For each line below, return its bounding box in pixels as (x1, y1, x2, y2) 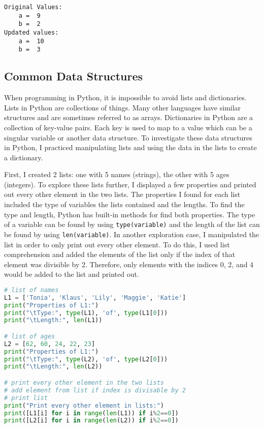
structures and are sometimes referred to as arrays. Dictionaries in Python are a (4, 112, 253, 123)
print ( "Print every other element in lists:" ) (4, 402, 164, 409)
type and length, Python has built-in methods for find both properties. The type (4, 209, 255, 219)
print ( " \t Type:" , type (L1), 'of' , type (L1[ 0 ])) (4, 309, 168, 317)
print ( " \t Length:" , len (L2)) (4, 363, 103, 370)
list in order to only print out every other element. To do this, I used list (4, 239, 230, 249)
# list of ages (4, 332, 55, 340)
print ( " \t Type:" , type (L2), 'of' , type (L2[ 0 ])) (4, 355, 168, 363)
